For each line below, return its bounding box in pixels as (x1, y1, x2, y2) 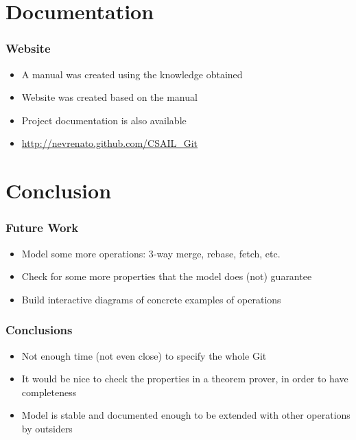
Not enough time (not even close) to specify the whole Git (21, 348, 267, 362)
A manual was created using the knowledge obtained (21, 67, 243, 81)
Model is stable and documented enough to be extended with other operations (21, 408, 351, 422)
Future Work (5, 219, 79, 236)
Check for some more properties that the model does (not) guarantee (21, 269, 312, 283)
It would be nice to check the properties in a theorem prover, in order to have (21, 371, 348, 386)
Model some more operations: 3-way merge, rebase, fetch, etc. (21, 246, 281, 260)
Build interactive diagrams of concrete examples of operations (21, 292, 281, 306)
